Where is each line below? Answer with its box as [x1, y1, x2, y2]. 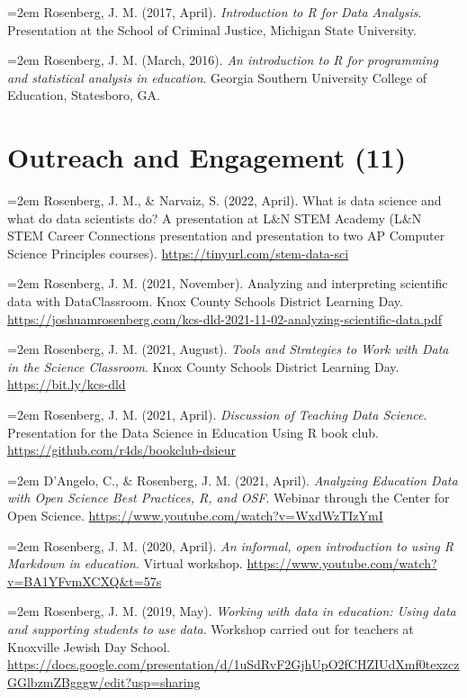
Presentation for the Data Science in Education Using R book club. [7, 422, 379, 441]
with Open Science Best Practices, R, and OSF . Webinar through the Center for [7, 488, 450, 507]
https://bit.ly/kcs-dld [7, 375, 126, 394]
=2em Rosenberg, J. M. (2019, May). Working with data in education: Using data [7, 602, 456, 621]
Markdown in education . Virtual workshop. [7, 554, 243, 573]
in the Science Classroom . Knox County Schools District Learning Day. [7, 357, 400, 376]
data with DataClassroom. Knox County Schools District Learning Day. [7, 292, 403, 311]
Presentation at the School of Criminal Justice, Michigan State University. [7, 20, 417, 39]
